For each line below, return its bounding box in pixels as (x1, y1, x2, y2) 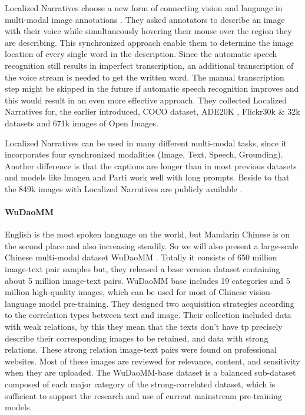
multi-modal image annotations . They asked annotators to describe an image (5, 13, 285, 25)
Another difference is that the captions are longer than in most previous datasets (5, 159, 297, 172)
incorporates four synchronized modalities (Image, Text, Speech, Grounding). (5, 148, 283, 160)
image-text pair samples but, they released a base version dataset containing (5, 263, 280, 275)
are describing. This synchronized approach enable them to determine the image (5, 36, 294, 48)
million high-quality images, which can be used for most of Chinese (5, 286, 247, 298)
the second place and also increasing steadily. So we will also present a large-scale (5, 239, 299, 252)
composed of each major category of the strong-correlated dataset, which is (5, 378, 276, 390)
